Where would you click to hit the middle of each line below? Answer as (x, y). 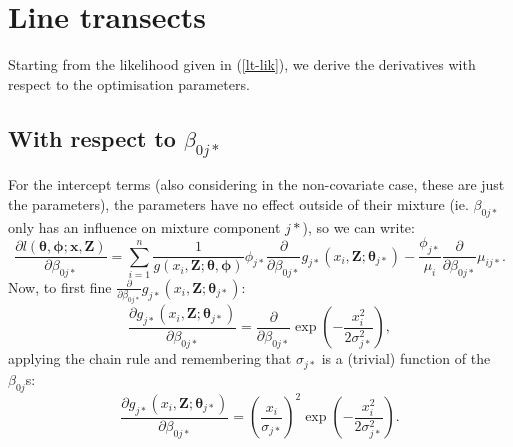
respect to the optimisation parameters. (129, 83)
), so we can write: (358, 226)
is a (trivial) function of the (406, 358)
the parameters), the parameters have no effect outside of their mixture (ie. (238, 203)
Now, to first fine (60, 286)
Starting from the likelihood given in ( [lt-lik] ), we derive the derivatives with (242, 64)
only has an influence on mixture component (144, 226)
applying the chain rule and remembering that (150, 358)
